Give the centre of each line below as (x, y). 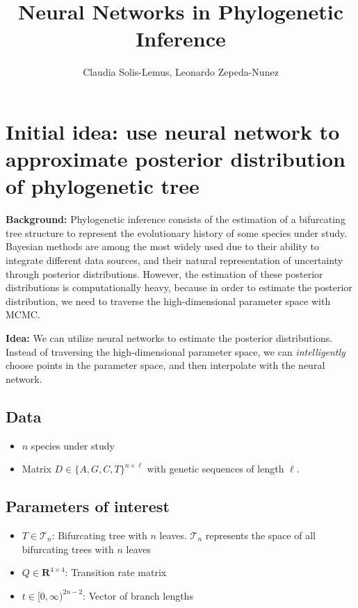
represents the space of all (260, 535)
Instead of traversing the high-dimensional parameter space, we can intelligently (176, 351)
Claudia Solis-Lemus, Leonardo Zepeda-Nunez (181, 72)
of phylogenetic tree (103, 186)
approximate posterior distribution (176, 159)
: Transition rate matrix (116, 572)
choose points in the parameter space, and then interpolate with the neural (165, 365)
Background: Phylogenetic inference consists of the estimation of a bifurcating (176, 219)
